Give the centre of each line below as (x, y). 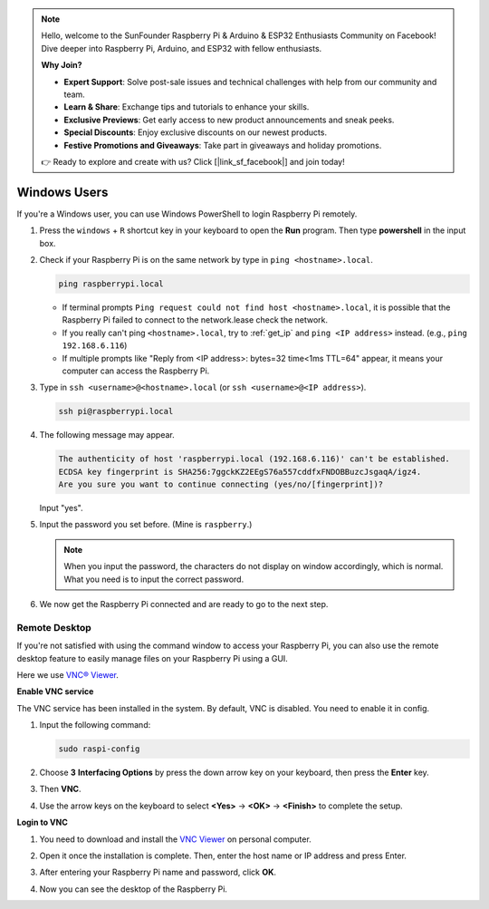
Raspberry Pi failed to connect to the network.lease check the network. (195, 320)
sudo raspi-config (99, 749)
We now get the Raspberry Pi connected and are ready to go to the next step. (184, 604)
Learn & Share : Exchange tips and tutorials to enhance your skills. (187, 107)
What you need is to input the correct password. (154, 579)
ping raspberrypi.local (111, 284)
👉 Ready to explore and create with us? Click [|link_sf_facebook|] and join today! (193, 161)
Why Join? (62, 65)
